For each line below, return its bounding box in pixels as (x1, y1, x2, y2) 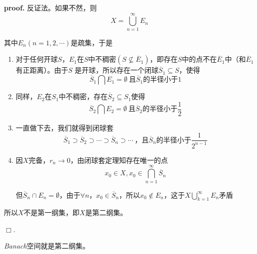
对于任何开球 (15, 54, 58, 64)
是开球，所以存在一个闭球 (75, 65, 159, 75)
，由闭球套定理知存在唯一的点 (70, 154, 168, 165)
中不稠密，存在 (59, 91, 108, 102)
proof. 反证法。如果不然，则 (4, 2, 97, 12)
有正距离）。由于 (15, 65, 68, 75)
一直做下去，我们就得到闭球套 (15, 122, 114, 132)
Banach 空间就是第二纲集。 (4, 241, 90, 251)
